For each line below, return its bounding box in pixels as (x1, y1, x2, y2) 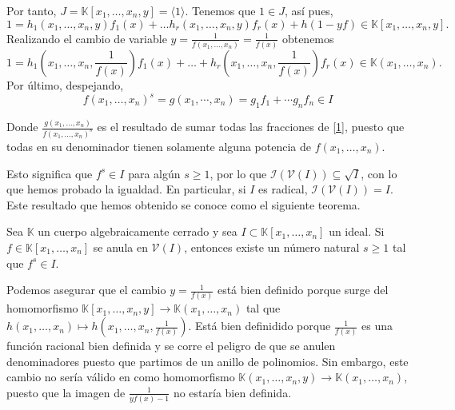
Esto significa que (6, 165, 93, 181)
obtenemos (281, 30, 334, 46)
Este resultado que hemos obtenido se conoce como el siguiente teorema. (6, 196, 361, 213)
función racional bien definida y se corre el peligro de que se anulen (6, 337, 336, 354)
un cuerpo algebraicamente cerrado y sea (38, 223, 237, 240)
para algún (128, 165, 181, 181)
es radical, (258, 181, 308, 197)
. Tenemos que (185, 2, 256, 18)
